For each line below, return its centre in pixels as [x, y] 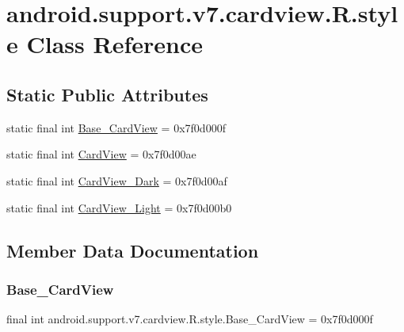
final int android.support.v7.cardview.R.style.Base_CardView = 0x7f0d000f [190, 319]
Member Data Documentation [133, 250]
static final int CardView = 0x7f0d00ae [101, 154]
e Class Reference [105, 44]
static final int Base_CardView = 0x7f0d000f [116, 127]
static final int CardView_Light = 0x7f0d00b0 [119, 207]
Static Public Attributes [107, 94]
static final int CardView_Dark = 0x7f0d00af [117, 180]
